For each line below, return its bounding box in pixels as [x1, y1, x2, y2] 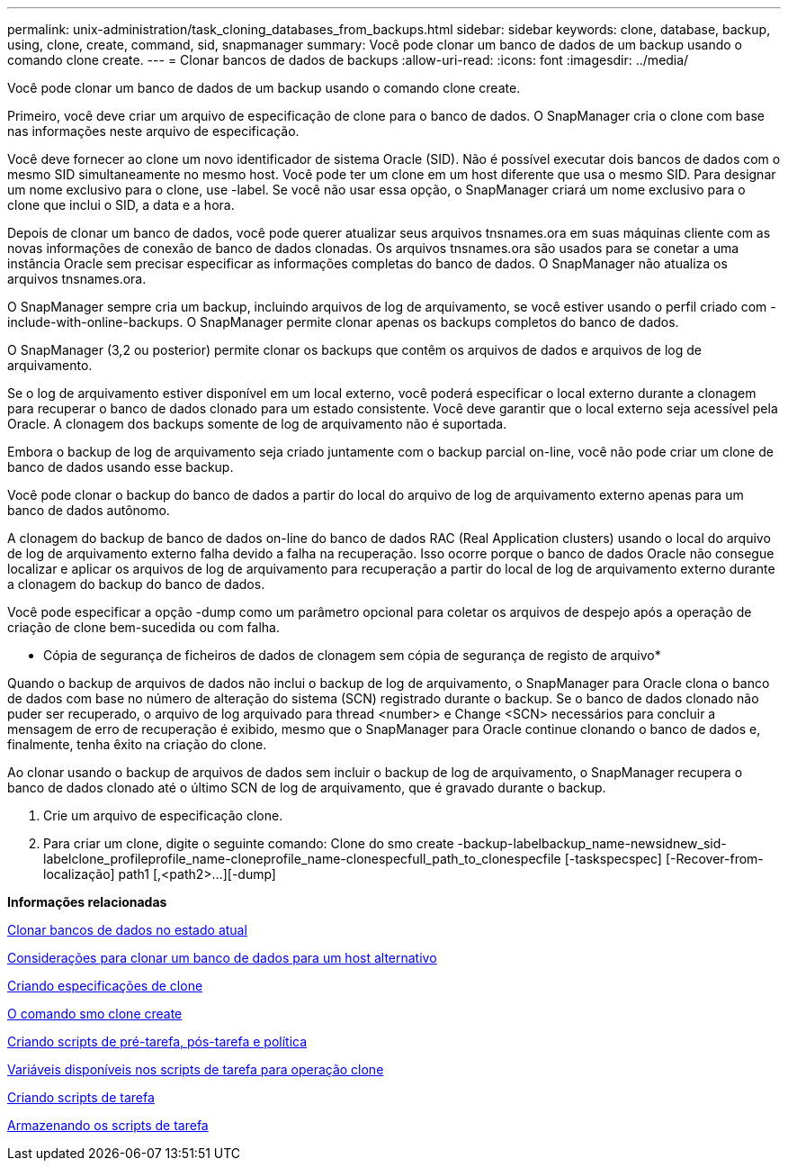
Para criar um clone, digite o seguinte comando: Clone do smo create [43, 836, 454, 851]
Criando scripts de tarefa [7, 1090, 155, 1105]
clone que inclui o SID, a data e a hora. [7, 197, 235, 213]
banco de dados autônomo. [7, 503, 170, 518]
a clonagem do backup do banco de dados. [7, 576, 265, 592]
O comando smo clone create [7, 1006, 183, 1021]
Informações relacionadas [7, 894, 167, 910]
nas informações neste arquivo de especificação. [7, 123, 300, 139]
